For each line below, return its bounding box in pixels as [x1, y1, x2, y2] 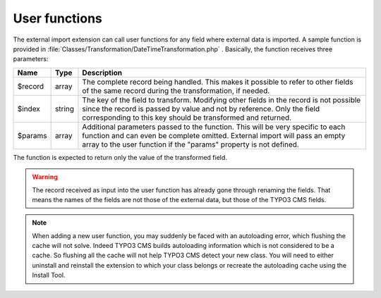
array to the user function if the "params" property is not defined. [82, 139, 299, 149]
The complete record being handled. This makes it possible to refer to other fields [82, 77, 353, 87]
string [54, 104, 74, 113]
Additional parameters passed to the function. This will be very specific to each [82, 122, 346, 132]
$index [17, 104, 40, 113]
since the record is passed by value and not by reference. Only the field [82, 104, 320, 113]
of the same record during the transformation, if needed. [82, 85, 270, 95]
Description [82, 68, 123, 77]
